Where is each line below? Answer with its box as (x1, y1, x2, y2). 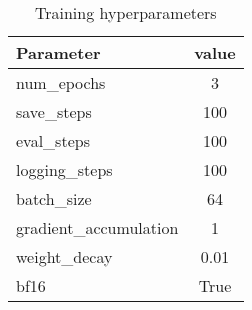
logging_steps (16, 158, 113, 181)
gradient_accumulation (16, 216, 179, 239)
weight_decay (16, 245, 113, 268)
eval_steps (16, 129, 90, 152)
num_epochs (16, 71, 106, 94)
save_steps (16, 100, 92, 123)
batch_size (16, 187, 92, 210)
